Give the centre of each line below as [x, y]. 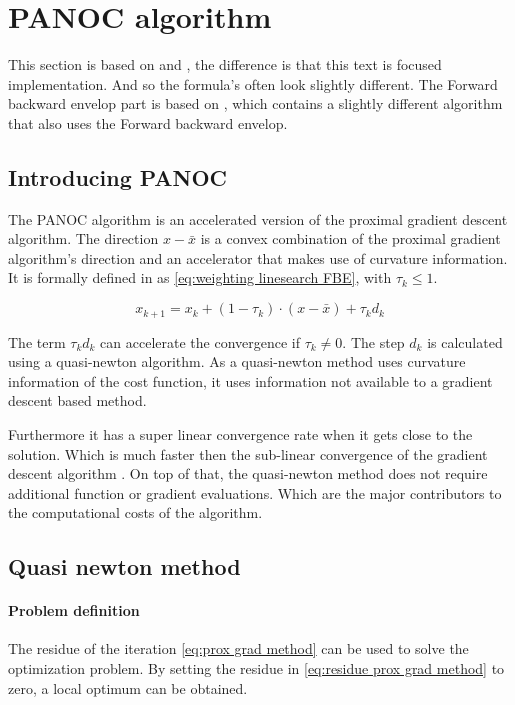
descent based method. [77, 400]
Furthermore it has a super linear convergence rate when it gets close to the [240, 433]
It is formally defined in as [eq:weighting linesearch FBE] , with [200, 277]
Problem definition [74, 610]
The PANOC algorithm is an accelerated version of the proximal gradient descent [258, 218]
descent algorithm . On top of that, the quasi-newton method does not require [248, 473]
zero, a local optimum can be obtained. [128, 687]
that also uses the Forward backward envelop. [148, 122]
